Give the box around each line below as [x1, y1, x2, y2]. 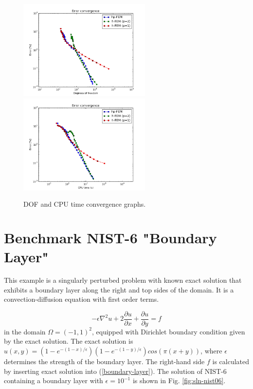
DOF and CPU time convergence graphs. [23, 199, 146, 209]
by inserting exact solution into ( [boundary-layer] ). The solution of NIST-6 [4, 366, 227, 376]
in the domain [4, 326, 46, 336]
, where [200, 346, 222, 356]
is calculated [212, 356, 250, 367]
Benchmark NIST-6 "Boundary [4, 227, 217, 247]
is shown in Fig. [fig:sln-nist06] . [132, 375, 226, 386]
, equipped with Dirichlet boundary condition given [92, 326, 245, 336]
